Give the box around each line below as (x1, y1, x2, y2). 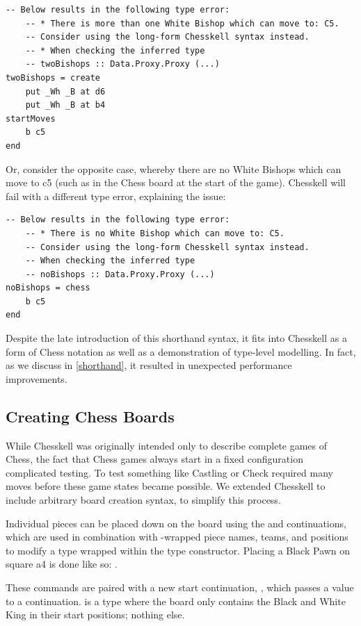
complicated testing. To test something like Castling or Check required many (6, 465, 333, 479)
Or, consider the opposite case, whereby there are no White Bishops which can (6, 161, 342, 176)
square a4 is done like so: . (6, 557, 118, 571)
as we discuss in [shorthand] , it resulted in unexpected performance (6, 358, 292, 372)
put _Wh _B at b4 (25, 100, 106, 110)
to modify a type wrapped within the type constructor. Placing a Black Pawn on (6, 543, 351, 557)
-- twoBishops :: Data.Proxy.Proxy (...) (25, 59, 220, 69)
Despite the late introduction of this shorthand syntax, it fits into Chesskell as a (6, 331, 347, 345)
